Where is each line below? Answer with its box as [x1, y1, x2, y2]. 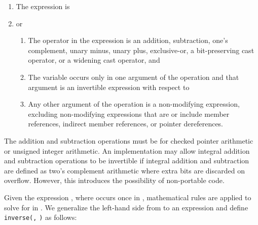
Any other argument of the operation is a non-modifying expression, [28, 99, 240, 109]
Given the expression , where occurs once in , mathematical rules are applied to [4, 192, 251, 202]
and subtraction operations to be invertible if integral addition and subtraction [4, 155, 249, 166]
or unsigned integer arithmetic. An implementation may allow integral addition [4, 145, 250, 156]
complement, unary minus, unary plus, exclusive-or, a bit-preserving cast [28, 44, 254, 55]
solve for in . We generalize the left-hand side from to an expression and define [4, 202, 248, 212]
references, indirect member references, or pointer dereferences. [28, 118, 224, 129]
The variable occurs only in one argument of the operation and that [28, 71, 239, 82]
